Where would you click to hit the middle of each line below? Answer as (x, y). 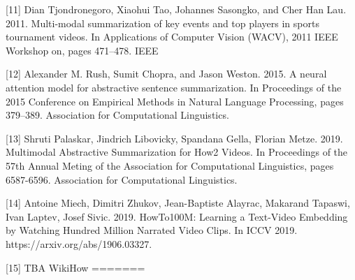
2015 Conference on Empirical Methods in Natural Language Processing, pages (175, 101)
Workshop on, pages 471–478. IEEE (82, 50)
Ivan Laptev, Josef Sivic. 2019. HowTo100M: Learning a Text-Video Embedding (177, 216)
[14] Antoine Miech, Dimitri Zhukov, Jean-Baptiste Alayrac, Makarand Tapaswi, (178, 203)
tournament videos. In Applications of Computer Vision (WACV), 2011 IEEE (172, 37)
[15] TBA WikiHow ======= (75, 267)
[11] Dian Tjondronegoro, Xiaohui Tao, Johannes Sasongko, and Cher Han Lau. (176, 9)
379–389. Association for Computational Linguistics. (117, 115)
